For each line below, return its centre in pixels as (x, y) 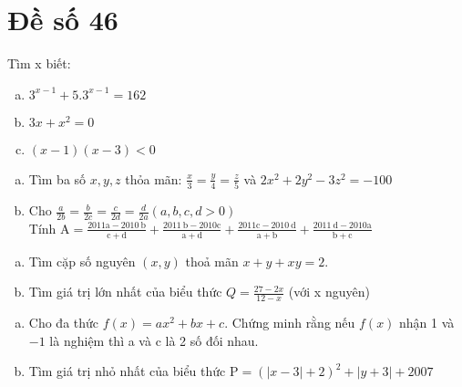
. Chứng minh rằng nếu (290, 323)
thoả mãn (212, 261)
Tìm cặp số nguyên (82, 261)
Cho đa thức (64, 323)
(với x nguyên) (329, 292)
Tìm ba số (57, 178)
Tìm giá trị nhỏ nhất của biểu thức (127, 371)
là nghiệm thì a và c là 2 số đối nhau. (154, 340)
